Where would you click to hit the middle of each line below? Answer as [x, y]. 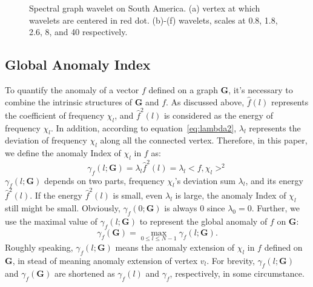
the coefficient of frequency [55, 115]
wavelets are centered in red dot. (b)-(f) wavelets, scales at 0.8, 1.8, [153, 20]
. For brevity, [231, 260]
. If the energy [56, 195]
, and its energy [274, 180]
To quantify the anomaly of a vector [72, 89]
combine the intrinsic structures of [68, 101]
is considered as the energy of [218, 115]
